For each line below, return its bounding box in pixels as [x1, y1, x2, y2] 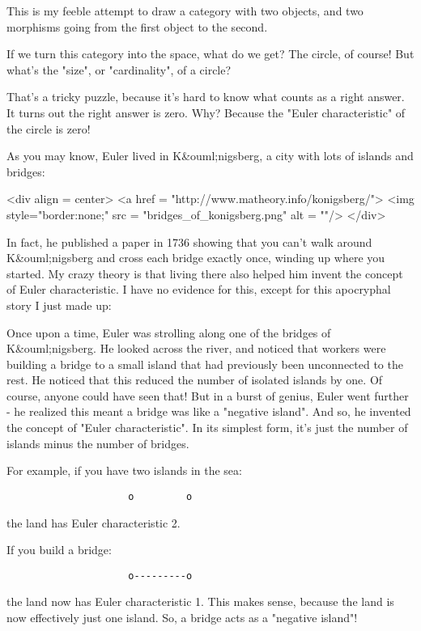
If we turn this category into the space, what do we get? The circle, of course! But [6, 45, 415, 62]
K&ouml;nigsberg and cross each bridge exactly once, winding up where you [6, 249, 385, 266]
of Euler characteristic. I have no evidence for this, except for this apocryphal [6, 281, 391, 298]
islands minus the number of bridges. [6, 434, 189, 451]
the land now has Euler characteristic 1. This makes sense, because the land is [6, 593, 394, 610]
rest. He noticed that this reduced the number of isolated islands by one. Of [6, 371, 383, 388]
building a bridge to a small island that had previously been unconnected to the [6, 355, 403, 372]
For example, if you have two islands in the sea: [6, 462, 242, 479]
